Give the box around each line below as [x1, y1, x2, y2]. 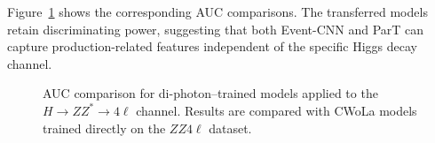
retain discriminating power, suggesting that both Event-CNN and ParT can [7, 19, 424, 38]
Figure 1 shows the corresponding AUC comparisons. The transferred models [7, 3, 428, 20]
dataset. [209, 118, 252, 137]
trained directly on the [43, 118, 166, 137]
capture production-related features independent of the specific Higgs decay [7, 37, 418, 56]
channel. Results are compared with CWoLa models [136, 101, 417, 119]
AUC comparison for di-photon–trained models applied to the [43, 84, 378, 102]
